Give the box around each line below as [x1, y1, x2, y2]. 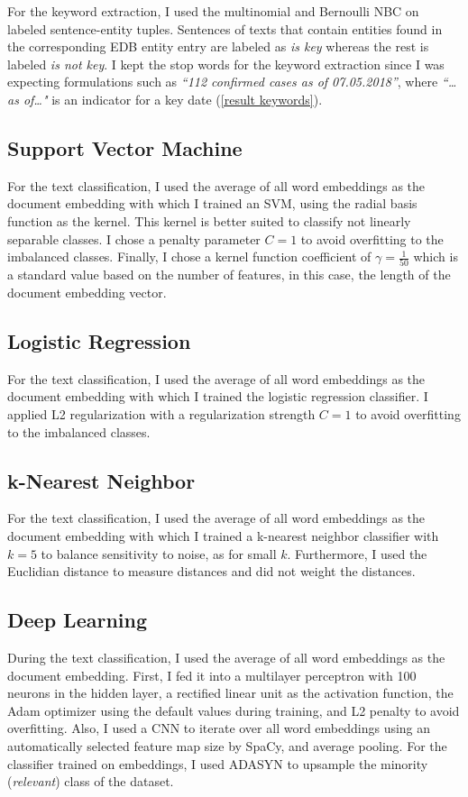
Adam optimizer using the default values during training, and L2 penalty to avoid [7, 701, 460, 719]
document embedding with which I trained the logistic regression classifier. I [7, 387, 428, 406]
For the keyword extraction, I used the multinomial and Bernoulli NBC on [7, 2, 419, 20]
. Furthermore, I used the [287, 544, 427, 563]
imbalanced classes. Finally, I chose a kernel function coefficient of [7, 247, 372, 266]
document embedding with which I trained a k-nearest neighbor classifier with [7, 527, 439, 545]
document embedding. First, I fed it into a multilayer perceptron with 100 [7, 665, 417, 684]
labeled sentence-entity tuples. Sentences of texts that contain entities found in [7, 19, 443, 38]
